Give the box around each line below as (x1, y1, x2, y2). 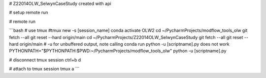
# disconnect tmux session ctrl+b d (9, 57, 81, 63)
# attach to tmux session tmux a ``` (9, 66, 80, 72)
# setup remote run (9, 10, 48, 16)
